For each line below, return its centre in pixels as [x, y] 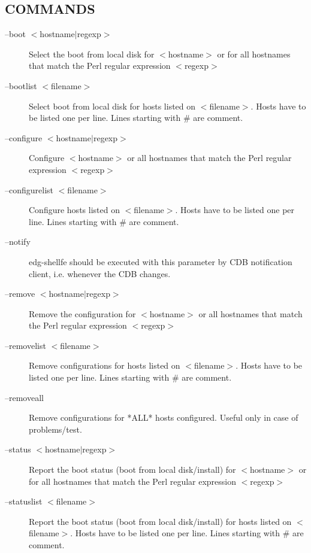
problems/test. [55, 429]
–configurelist [29, 189]
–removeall [24, 397]
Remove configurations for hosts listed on [105, 365]
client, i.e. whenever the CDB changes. [100, 273]
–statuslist [24, 501]
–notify [18, 241]
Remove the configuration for [82, 313]
